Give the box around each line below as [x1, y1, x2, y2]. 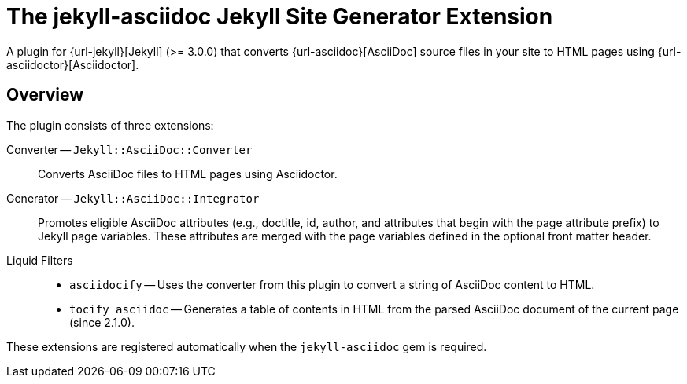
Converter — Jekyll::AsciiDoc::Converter [6, 142, 253, 156]
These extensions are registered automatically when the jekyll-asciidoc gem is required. [6, 339, 487, 353]
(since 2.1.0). [69, 315, 135, 329]
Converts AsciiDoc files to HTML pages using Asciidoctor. [38, 166, 338, 181]
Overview [6, 85, 84, 105]
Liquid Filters [6, 253, 73, 267]
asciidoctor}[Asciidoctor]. [6, 57, 139, 71]
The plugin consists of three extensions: [6, 118, 214, 132]
